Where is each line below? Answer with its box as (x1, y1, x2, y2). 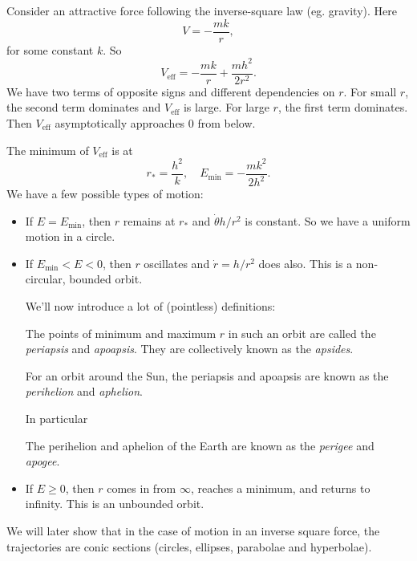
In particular (25, 410, 88, 427)
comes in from (107, 479, 176, 496)
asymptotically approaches (55, 115, 185, 131)
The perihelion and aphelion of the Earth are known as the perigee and (25, 437, 374, 453)
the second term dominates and (6, 99, 161, 116)
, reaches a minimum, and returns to (190, 479, 370, 496)
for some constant (6, 41, 94, 58)
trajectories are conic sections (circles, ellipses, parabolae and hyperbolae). (6, 538, 372, 555)
